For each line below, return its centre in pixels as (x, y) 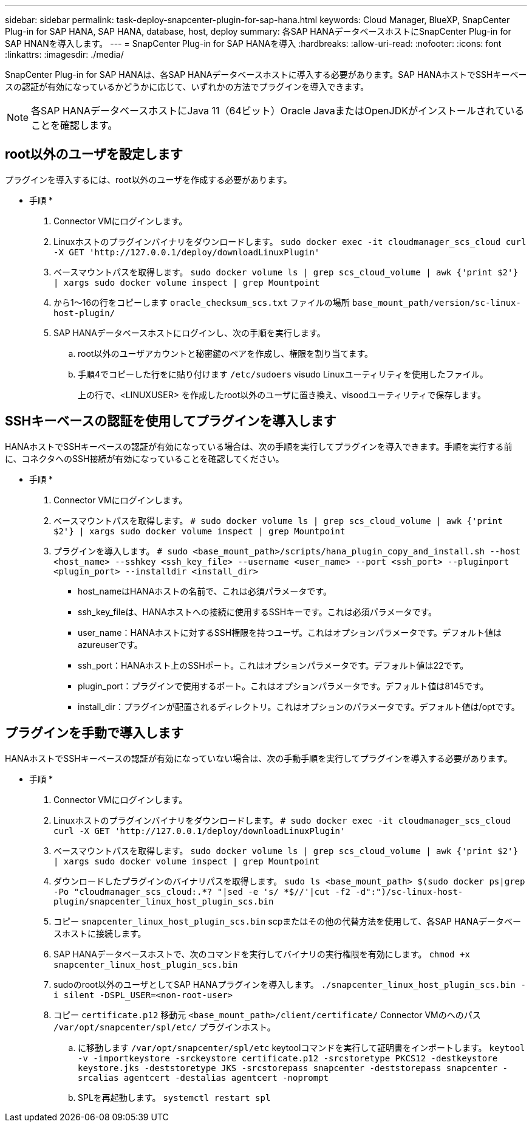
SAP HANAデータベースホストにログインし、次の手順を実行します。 (189, 333)
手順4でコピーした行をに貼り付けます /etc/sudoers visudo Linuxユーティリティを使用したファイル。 (283, 374)
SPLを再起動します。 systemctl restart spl (174, 1097)
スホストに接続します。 (100, 933)
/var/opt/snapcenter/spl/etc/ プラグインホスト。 (165, 1027)
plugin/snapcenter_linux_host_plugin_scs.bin (164, 901)
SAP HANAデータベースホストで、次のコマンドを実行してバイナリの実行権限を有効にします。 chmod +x (262, 954)
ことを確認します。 (74, 125)
